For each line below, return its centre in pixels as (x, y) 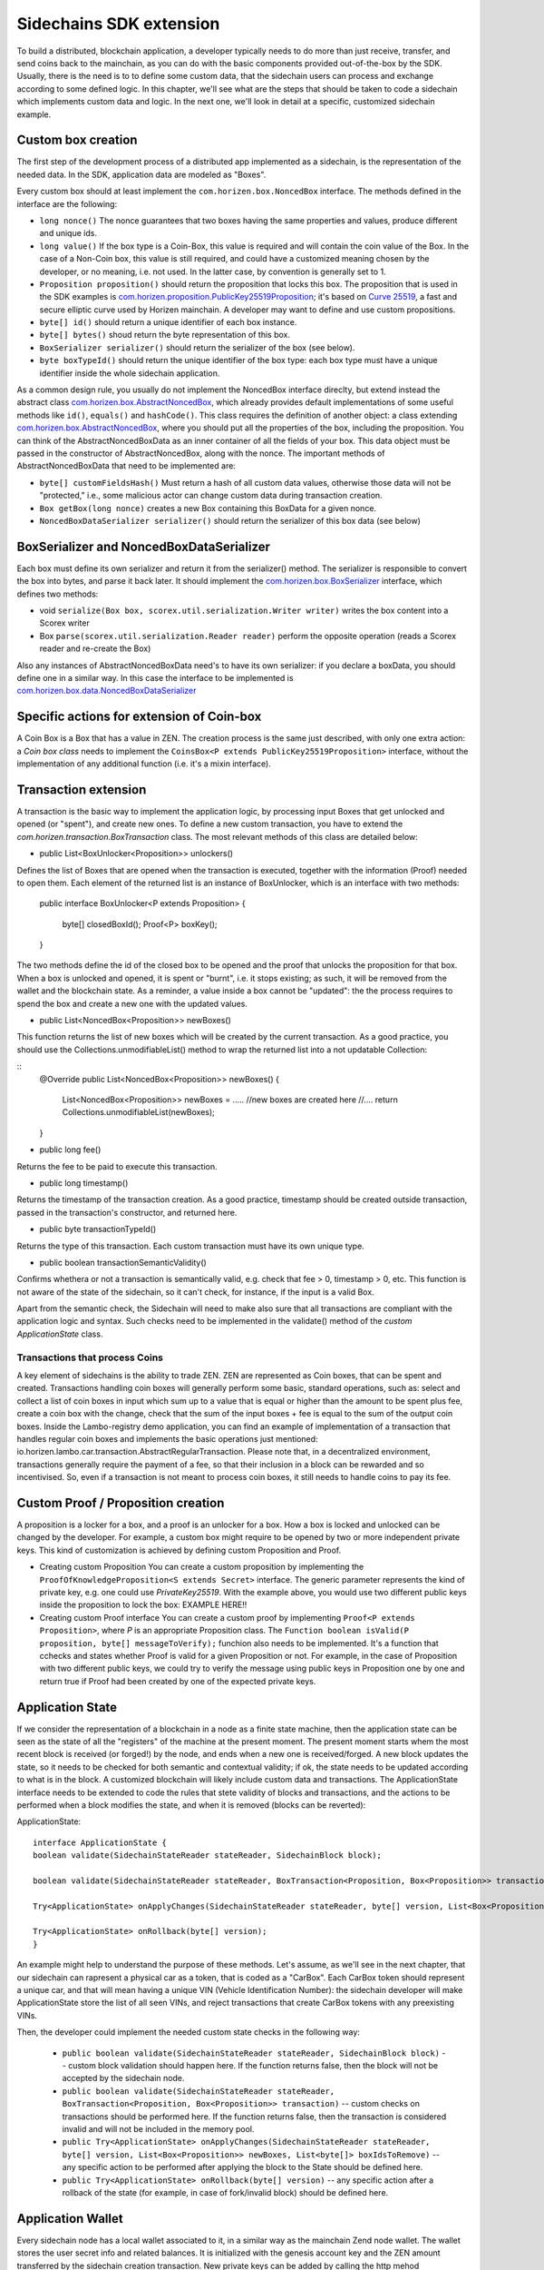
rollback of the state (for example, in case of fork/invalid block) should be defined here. (225, 2192)
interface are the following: (67, 203)
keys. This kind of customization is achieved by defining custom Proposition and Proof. (179, 1550)
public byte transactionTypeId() (98, 1229)
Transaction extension (82, 790)
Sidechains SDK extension (118, 24)
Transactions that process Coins (90, 1357)
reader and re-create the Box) (95, 648)
